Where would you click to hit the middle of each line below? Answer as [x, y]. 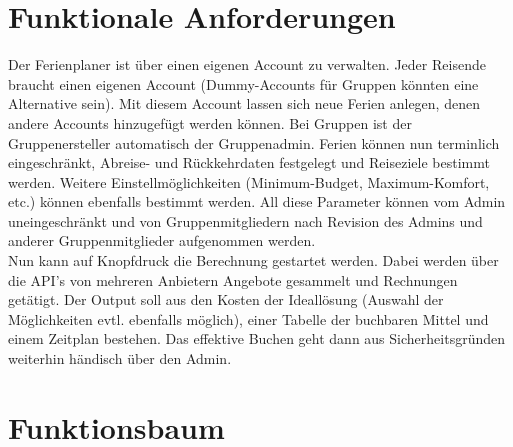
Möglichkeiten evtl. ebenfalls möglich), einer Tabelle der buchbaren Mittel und [248, 318]
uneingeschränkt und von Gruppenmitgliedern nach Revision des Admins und [245, 220]
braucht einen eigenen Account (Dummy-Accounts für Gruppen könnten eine [243, 83]
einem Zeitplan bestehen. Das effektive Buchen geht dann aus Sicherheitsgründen [256, 338]
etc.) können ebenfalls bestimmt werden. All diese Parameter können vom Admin [257, 201]
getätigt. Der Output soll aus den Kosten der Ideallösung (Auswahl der [226, 299]
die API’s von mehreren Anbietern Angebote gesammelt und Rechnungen [233, 279]
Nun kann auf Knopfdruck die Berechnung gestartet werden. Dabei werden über [253, 260]
